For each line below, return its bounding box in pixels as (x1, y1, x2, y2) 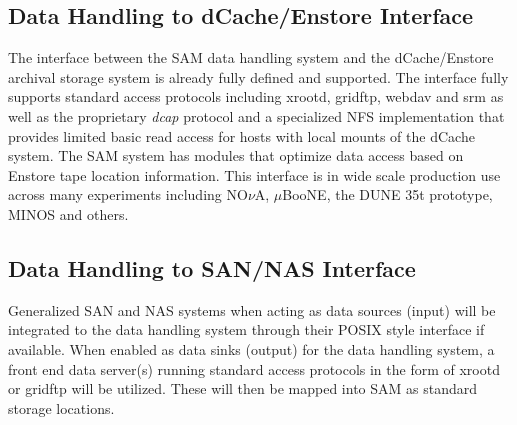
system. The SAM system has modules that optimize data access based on (8, 145, 464, 166)
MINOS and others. (8, 203, 129, 224)
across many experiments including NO (8, 184, 248, 205)
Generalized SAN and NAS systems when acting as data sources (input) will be (8, 299, 496, 320)
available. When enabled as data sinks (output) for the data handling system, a (8, 338, 495, 359)
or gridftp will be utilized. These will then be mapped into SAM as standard (8, 378, 477, 399)
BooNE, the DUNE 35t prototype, (282, 184, 493, 205)
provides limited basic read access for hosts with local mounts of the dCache (8, 125, 475, 146)
